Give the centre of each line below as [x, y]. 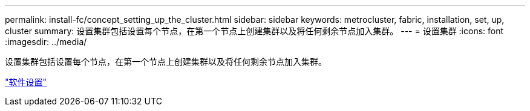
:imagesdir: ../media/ [46, 42]
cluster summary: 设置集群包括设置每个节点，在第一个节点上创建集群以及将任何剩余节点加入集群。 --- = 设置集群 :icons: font [254, 31]
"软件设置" [26, 82]
